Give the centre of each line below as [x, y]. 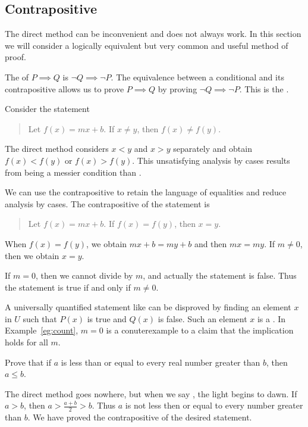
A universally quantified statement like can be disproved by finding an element [148, 307]
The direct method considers [57, 149]
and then [210, 243]
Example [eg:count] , [42, 330]
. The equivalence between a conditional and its [197, 77]
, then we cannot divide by [84, 275]
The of [17, 77]
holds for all [26, 342]
